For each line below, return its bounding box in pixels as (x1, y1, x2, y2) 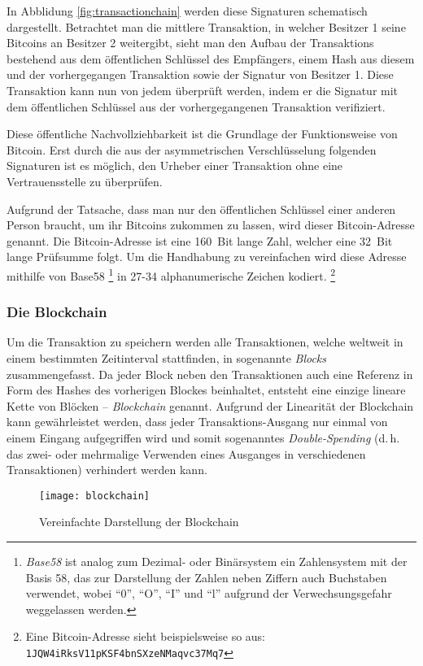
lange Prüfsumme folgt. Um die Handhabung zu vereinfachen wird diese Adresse (7, 248, 407, 265)
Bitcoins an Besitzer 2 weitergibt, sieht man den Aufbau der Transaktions (7, 34, 374, 51)
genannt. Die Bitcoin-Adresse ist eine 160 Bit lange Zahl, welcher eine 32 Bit (7, 232, 393, 249)
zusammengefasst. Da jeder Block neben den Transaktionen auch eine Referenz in (7, 365, 413, 382)
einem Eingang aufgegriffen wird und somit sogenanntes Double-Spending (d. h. (7, 429, 400, 446)
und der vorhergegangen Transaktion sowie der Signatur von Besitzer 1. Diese (7, 66, 394, 83)
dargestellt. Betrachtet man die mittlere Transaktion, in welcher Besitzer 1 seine (7, 18, 406, 35)
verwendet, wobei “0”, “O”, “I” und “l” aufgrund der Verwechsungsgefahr (25, 585, 392, 602)
